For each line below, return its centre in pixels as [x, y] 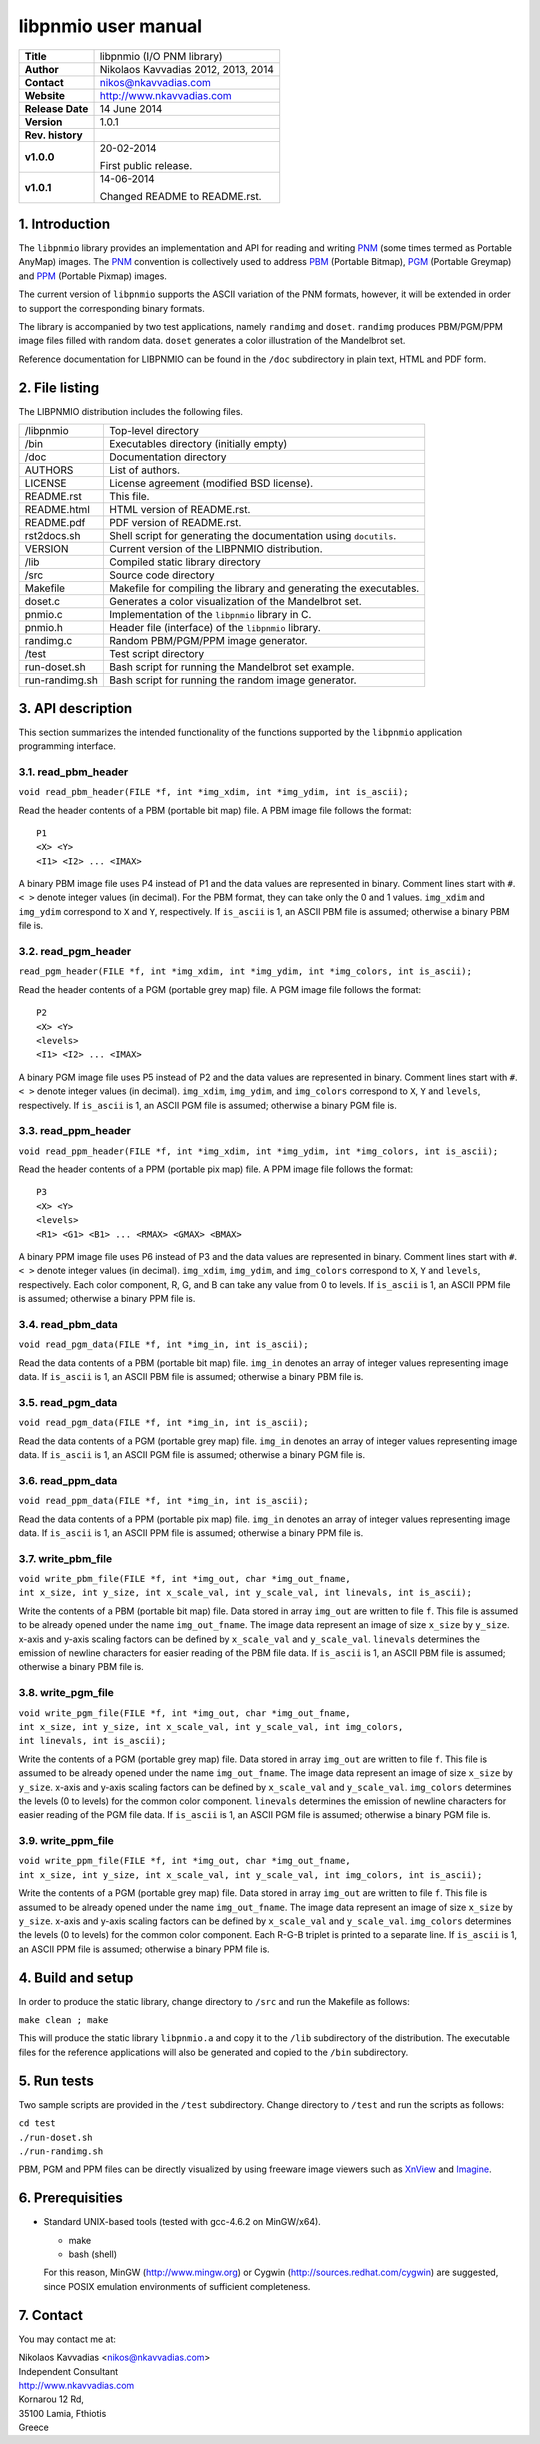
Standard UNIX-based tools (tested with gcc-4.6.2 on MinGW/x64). [182, 2222]
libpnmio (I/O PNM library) [161, 56]
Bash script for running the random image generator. [232, 680]
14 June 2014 [131, 108]
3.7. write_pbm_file [65, 1558]
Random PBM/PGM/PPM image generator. [208, 641]
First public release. [146, 165]
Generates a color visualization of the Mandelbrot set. [235, 602]
